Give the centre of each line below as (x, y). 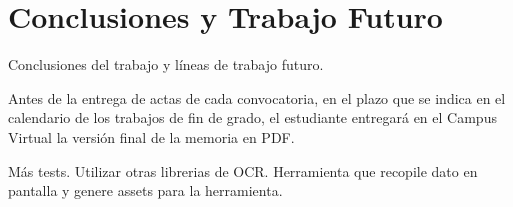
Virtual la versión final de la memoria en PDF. (151, 136)
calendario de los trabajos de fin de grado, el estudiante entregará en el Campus (252, 117)
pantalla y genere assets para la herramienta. (145, 190)
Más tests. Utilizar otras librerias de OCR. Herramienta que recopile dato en (243, 170)
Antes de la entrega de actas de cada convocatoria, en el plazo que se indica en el (257, 97)
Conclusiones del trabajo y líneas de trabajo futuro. (166, 64)
